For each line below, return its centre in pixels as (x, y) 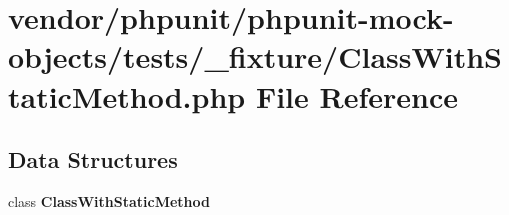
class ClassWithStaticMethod (109, 200)
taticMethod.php (127, 95)
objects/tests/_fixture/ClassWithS (255, 56)
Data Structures (93, 159)
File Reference (356, 95)
